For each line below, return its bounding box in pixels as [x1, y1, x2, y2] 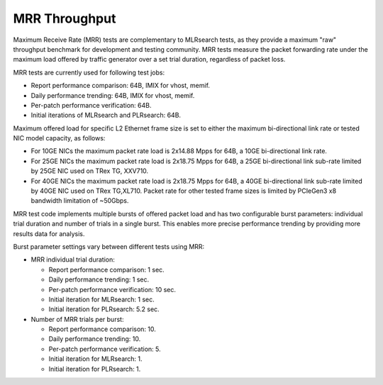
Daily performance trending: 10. [48, 335, 141, 343]
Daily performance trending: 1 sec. [48, 275, 150, 284]
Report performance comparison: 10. [48, 325, 156, 333]
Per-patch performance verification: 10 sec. [48, 285, 177, 294]
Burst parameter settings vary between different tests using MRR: [13, 242, 205, 251]
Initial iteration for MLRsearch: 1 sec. [48, 295, 155, 303]
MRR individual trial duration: [30, 255, 115, 264]
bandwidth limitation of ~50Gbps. [30, 196, 129, 205]
